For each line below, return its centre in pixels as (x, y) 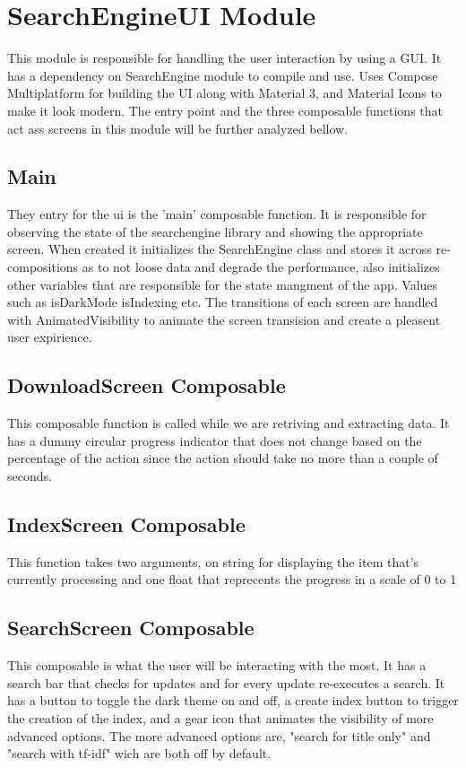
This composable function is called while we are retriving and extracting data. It (229, 423)
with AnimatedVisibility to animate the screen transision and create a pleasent (224, 319)
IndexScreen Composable (126, 524)
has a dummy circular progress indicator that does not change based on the (215, 440)
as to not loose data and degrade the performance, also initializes (261, 267)
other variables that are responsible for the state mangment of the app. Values (223, 284)
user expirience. (50, 337)
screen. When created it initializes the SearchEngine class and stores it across (220, 249)
